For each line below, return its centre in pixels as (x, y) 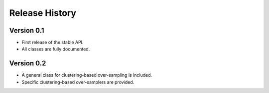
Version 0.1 (27, 30)
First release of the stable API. (53, 43)
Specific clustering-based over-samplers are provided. (78, 82)
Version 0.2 (28, 64)
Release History (43, 13)
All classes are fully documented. (56, 49)
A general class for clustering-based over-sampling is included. (87, 75)
